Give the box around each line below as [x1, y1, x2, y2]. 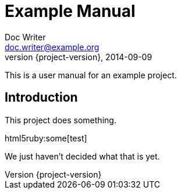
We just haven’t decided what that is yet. [5, 151, 160, 161]
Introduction [5, 90, 78, 105]
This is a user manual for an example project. [5, 70, 177, 80]
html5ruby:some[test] [5, 133, 87, 143]
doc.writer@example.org [5, 41, 100, 52]
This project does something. [5, 115, 116, 125]
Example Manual [5, 1, 136, 21]
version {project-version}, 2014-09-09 [5, 51, 152, 62]
